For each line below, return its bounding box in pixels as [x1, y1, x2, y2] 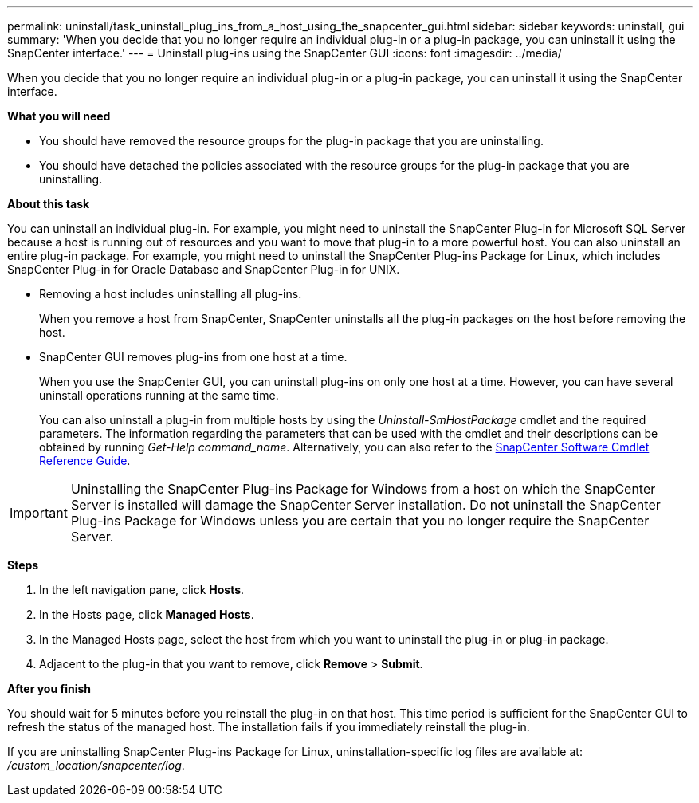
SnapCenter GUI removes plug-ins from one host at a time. [39, 350, 348, 364]
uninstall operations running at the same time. [39, 388, 279, 402]
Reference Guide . [39, 454, 131, 467]
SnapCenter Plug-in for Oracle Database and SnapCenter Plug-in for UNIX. [7, 262, 400, 276]
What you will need [7, 109, 111, 123]
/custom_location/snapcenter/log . [7, 758, 185, 772]
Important [10, 505, 68, 521]
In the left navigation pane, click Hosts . [39, 583, 245, 596]
